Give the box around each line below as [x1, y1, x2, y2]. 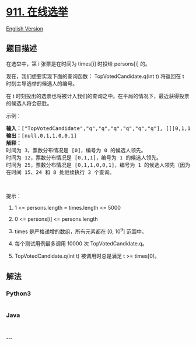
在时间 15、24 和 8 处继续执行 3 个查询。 [6, 169, 115, 176]
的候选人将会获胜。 [6, 100, 52, 107]
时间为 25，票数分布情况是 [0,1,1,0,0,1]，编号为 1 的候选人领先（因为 [6, 162, 191, 168]
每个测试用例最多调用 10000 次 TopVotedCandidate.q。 [14, 240, 148, 247]
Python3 [6, 289, 31, 298]
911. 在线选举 [6, 5, 68, 19]
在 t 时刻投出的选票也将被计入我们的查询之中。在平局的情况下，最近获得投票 [6, 92, 190, 100]
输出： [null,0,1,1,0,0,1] [6, 132, 77, 139]
